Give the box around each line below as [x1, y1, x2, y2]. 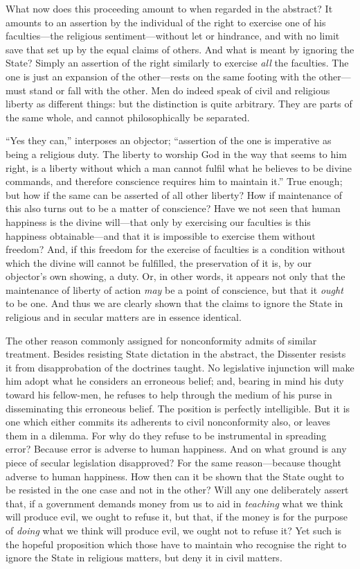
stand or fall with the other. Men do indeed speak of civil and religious [29, 82, 330, 97]
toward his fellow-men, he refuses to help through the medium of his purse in [6, 387, 332, 402]
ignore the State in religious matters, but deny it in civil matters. [6, 550, 282, 565]
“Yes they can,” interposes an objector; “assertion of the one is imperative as [6, 133, 332, 148]
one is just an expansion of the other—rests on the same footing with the [6, 69, 316, 83]
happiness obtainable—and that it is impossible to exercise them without [6, 228, 316, 243]
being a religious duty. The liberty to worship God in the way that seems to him [6, 146, 347, 161]
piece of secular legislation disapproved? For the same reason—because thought [6, 455, 341, 469]
